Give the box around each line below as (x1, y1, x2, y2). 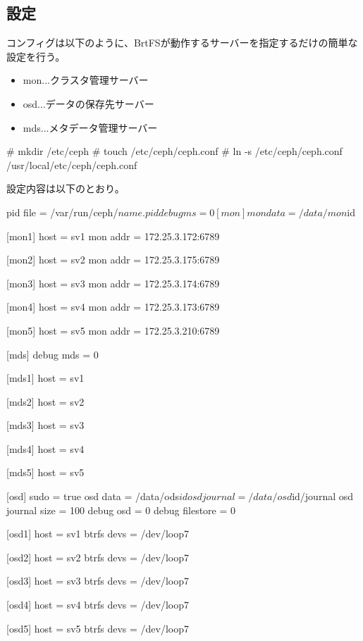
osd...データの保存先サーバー (23, 96, 154, 111)
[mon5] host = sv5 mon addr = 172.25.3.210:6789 (6, 323, 220, 337)
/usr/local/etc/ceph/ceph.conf (6, 157, 137, 172)
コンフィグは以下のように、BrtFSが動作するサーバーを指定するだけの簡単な (6, 35, 358, 50)
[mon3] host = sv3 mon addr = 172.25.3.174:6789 (6, 275, 220, 290)
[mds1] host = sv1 (6, 371, 85, 385)
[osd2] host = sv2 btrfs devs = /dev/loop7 (6, 549, 190, 564)
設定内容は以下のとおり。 (6, 181, 125, 196)
